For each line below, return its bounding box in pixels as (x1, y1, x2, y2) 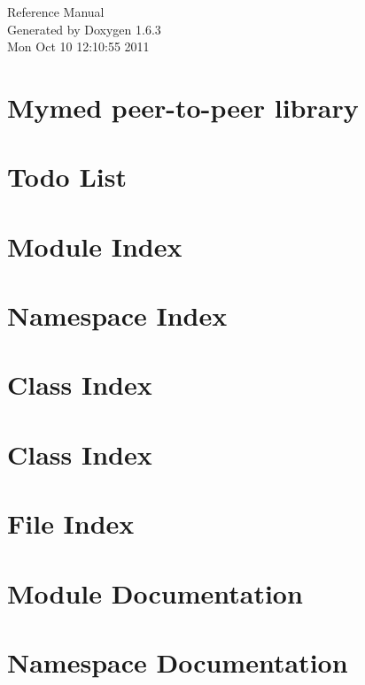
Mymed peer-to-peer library (7, 89, 359, 125)
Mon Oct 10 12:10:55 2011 (7, 37, 150, 56)
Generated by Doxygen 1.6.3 (7, 19, 161, 38)
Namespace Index (7, 297, 228, 334)
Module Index (7, 227, 182, 264)
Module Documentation (7, 574, 303, 611)
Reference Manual (7, 3, 105, 20)
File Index (7, 505, 135, 542)
